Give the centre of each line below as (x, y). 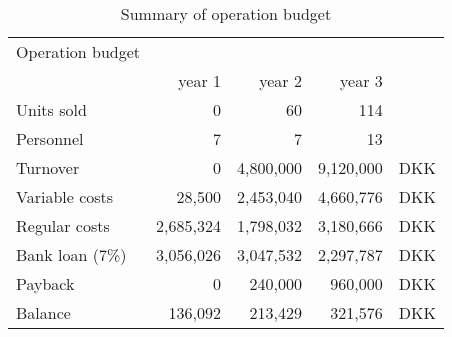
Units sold (51, 109)
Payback (45, 283)
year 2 (280, 80)
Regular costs (63, 225)
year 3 (361, 80)
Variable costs (65, 196)
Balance (43, 312)
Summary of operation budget (226, 13)
